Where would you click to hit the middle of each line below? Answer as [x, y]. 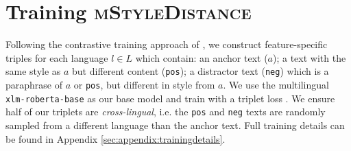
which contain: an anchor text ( [202, 57]
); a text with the [310, 57]
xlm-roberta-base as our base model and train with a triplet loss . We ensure [170, 98]
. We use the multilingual [276, 84]
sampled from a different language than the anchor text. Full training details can [175, 125]
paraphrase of [34, 84]
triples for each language [57, 57]
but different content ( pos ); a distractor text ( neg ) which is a [201, 71]
